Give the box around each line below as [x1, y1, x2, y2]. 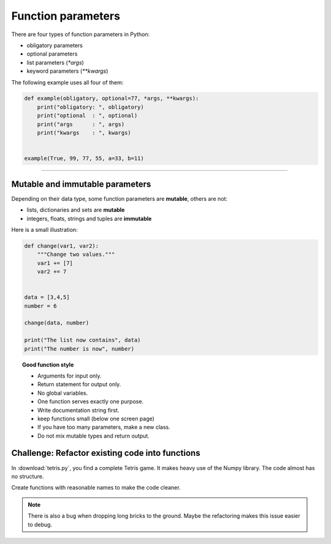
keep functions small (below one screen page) [37, 415, 154, 422]
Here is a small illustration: [11, 226, 78, 233]
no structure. [11, 472, 44, 480]
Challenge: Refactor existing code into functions [11, 448, 200, 458]
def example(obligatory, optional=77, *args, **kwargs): [24, 95, 199, 102]
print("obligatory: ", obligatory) [37, 103, 144, 110]
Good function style [22, 361, 74, 368]
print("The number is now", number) [24, 345, 135, 352]
